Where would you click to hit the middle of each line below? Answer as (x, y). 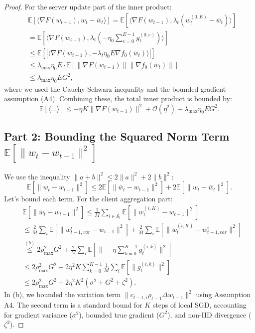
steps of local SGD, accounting (199, 305)
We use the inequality (37, 176)
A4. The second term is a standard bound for (73, 305)
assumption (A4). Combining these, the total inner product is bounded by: (118, 98)
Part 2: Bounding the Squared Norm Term (117, 136)
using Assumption (223, 294)
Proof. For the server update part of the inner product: (88, 6)
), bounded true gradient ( (119, 314)
